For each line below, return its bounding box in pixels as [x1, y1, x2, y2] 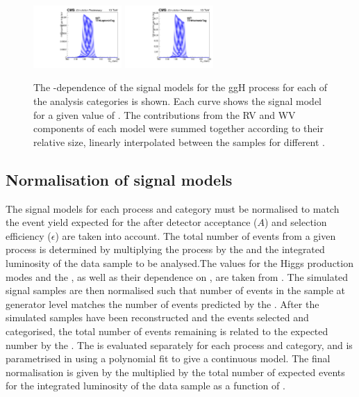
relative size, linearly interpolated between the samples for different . [33, 134, 326, 149]
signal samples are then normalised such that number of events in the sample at [6, 283, 346, 298]
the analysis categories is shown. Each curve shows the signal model [33, 94, 322, 108]
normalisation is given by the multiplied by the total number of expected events [6, 364, 345, 379]
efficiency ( [6, 228, 51, 243]
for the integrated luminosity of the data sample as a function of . [6, 378, 285, 393]
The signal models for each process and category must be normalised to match [6, 201, 340, 216]
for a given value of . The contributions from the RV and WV [33, 107, 296, 122]
